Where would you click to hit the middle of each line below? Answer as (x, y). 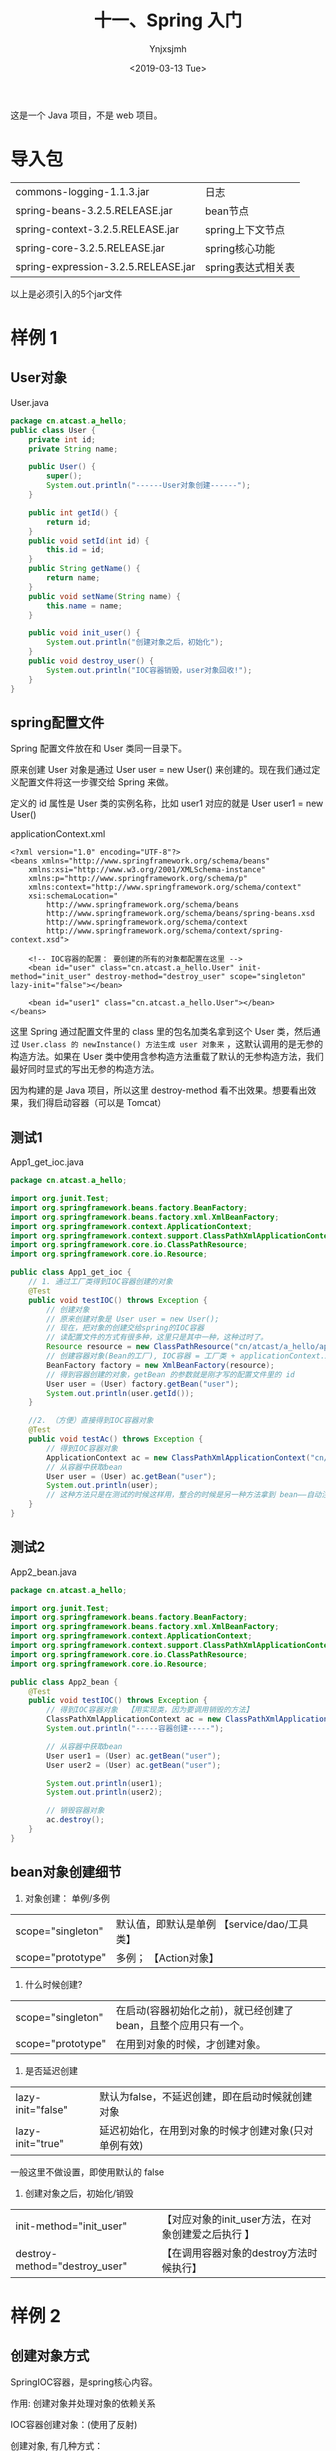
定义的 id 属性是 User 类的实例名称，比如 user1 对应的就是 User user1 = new (167, 803)
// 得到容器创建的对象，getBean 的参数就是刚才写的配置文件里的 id (170, 1374)
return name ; (73, 578)
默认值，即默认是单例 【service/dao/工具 (212, 1924)
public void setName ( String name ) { (105, 596)
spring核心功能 (239, 248)
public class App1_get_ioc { (71, 1272)
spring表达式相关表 (249, 267)
